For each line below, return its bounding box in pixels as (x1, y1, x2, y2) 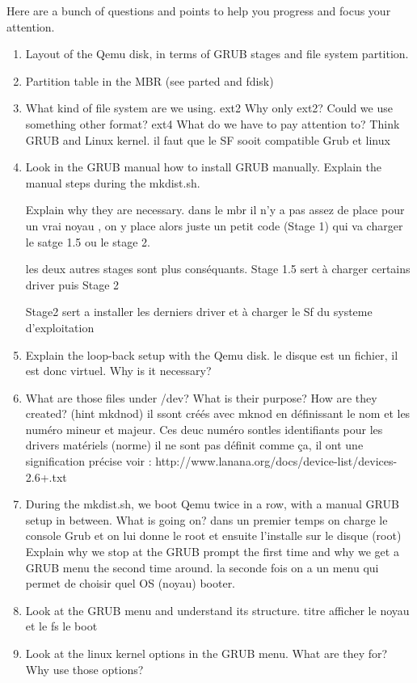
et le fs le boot (25, 618, 98, 635)
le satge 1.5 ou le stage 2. (25, 233, 150, 250)
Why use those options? (25, 660, 144, 677)
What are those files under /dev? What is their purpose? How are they (25, 389, 377, 406)
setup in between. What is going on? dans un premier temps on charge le (25, 511, 388, 528)
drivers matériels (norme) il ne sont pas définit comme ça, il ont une (25, 436, 364, 453)
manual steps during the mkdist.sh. (25, 174, 200, 191)
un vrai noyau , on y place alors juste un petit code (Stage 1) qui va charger (25, 217, 403, 234)
